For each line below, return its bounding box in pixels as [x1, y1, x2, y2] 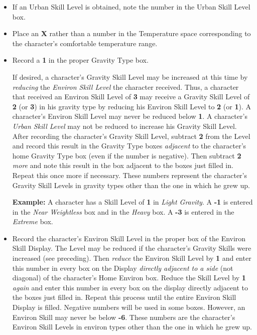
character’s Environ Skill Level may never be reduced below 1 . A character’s [12, 111, 247, 121]
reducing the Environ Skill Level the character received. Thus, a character [12, 81, 239, 92]
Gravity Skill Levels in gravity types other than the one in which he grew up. [12, 180, 250, 190]
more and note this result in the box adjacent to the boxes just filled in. [12, 160, 233, 171]
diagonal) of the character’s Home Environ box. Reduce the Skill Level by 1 [12, 272, 246, 283]
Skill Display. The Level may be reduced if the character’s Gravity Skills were [12, 243, 251, 253]
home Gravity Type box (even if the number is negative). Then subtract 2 [12, 150, 241, 160]
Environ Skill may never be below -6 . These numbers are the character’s [12, 311, 235, 322]
